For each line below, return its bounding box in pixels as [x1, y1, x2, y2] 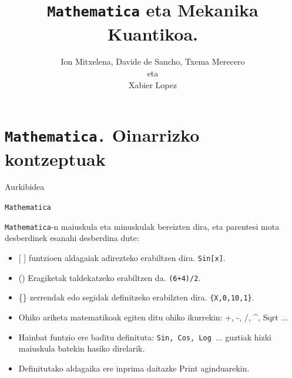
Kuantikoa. [107, 21, 198, 45]
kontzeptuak [5, 146, 106, 170]
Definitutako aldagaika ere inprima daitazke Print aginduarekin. [18, 362, 250, 374]
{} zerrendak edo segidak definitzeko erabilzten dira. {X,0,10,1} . [18, 291, 254, 303]
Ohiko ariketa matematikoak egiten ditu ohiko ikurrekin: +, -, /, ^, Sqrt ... [18, 310, 288, 323]
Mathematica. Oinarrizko [5, 123, 200, 147]
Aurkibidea [5, 180, 45, 193]
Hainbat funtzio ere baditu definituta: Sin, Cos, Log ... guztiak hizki [18, 330, 271, 343]
